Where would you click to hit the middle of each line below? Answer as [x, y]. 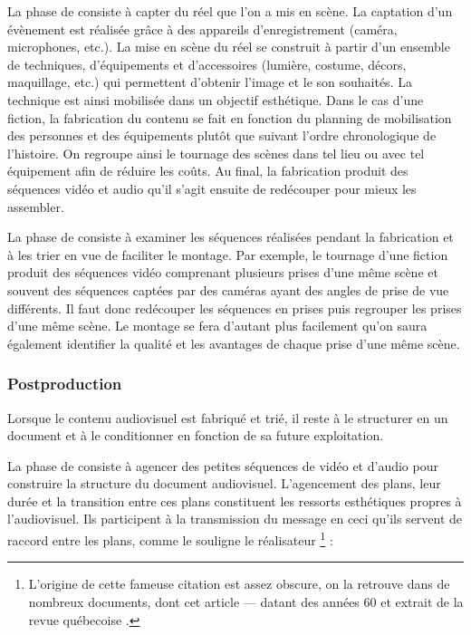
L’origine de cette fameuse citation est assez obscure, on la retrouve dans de [239, 584]
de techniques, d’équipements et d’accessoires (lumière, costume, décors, [207, 64]
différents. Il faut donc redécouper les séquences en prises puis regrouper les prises [235, 308]
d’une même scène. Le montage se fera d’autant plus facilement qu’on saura [217, 326]
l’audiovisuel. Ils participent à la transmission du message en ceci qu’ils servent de [235, 519]
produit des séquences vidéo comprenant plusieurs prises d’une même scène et [223, 272]
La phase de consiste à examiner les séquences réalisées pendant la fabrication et [231, 237]
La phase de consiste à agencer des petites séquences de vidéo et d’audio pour [223, 465]
